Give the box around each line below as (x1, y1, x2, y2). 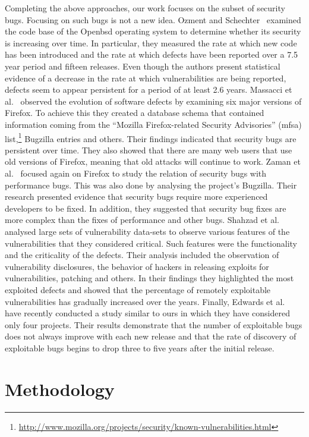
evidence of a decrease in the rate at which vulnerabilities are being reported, (5, 71, 286, 84)
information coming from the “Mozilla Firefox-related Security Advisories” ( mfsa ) (5, 118, 302, 130)
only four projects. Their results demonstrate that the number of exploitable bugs (5, 318, 302, 331)
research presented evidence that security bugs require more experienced (5, 190, 268, 203)
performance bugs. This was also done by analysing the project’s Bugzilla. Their (5, 178, 297, 191)
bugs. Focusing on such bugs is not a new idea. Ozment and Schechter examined (5, 13, 301, 26)
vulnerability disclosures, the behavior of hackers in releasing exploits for (5, 260, 269, 272)
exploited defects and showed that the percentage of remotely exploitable (5, 283, 271, 295)
